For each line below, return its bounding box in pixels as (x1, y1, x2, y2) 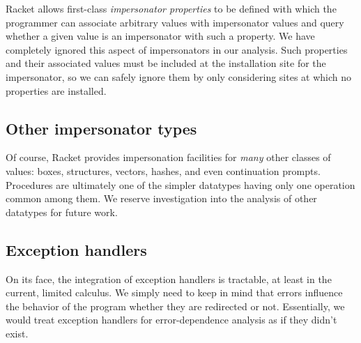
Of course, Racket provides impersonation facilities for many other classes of (6, 150, 331, 165)
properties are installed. (6, 83, 107, 98)
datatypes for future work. (6, 204, 118, 219)
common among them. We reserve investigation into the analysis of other (6, 191, 317, 206)
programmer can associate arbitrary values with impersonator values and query (6, 15, 344, 29)
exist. (6, 326, 29, 340)
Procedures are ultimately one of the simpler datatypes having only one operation (6, 177, 355, 192)
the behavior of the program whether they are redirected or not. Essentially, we (6, 298, 345, 313)
